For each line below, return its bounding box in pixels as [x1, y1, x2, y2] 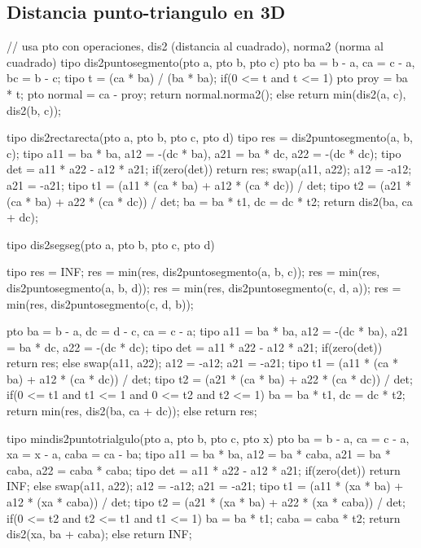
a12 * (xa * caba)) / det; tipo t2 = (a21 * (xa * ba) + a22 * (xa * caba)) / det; [7, 493, 406, 511]
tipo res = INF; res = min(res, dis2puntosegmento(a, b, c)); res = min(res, [7, 263, 380, 280]
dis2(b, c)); [7, 101, 61, 118]
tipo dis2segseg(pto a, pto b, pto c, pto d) [7, 235, 215, 252]
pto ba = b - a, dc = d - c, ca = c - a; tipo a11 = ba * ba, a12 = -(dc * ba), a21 [7, 322, 409, 340]
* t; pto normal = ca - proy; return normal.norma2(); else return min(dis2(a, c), [7, 85, 406, 102]
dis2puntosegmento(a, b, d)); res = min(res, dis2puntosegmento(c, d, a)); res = [7, 278, 401, 296]
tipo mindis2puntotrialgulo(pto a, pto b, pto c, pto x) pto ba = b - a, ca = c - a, [7, 429, 410, 446]
